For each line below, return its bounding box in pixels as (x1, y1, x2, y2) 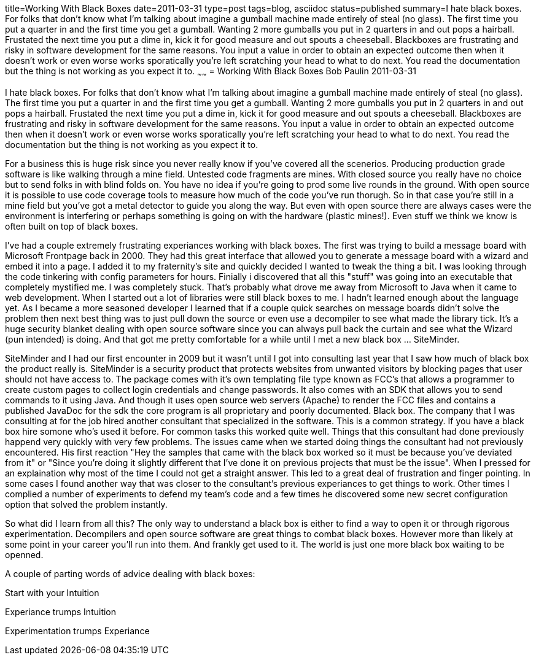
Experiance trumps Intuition (5, 606, 117, 617)
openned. (5, 549, 44, 560)
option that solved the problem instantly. (5, 499, 168, 510)
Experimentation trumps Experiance (5, 625, 150, 636)
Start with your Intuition (5, 587, 99, 598)
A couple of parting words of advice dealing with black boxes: (5, 568, 255, 579)
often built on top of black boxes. (5, 220, 138, 231)
